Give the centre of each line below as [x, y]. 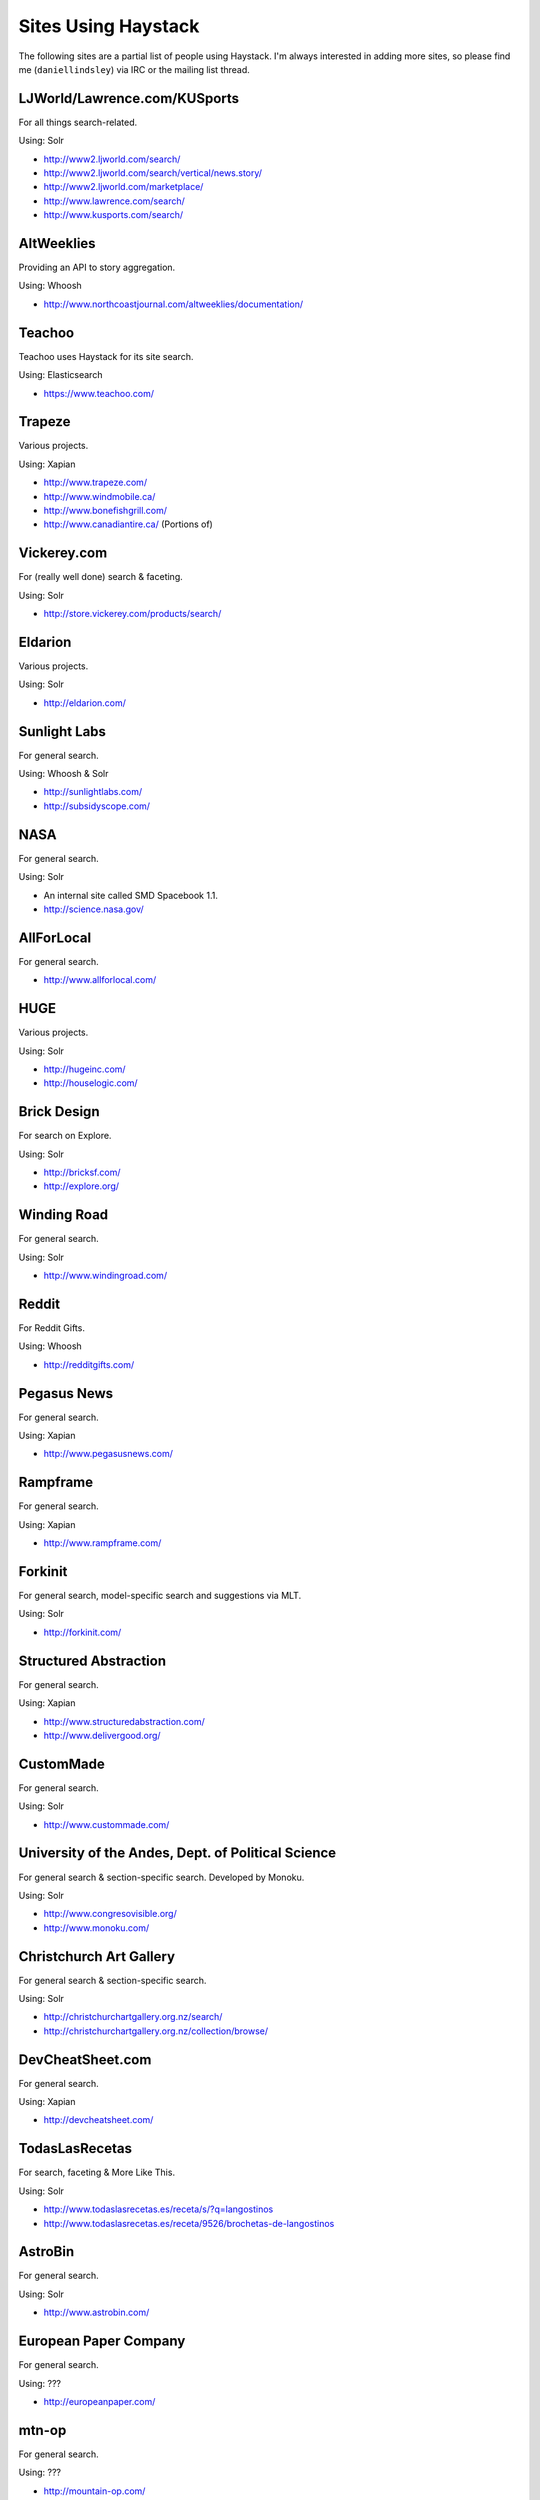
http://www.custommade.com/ [106, 1824]
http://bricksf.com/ [82, 1172]
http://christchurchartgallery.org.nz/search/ [133, 2017]
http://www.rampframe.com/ [102, 1543]
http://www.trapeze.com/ [95, 482]
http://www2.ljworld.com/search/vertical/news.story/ [153, 173]
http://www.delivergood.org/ [102, 1735]
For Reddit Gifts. [51, 1328]
